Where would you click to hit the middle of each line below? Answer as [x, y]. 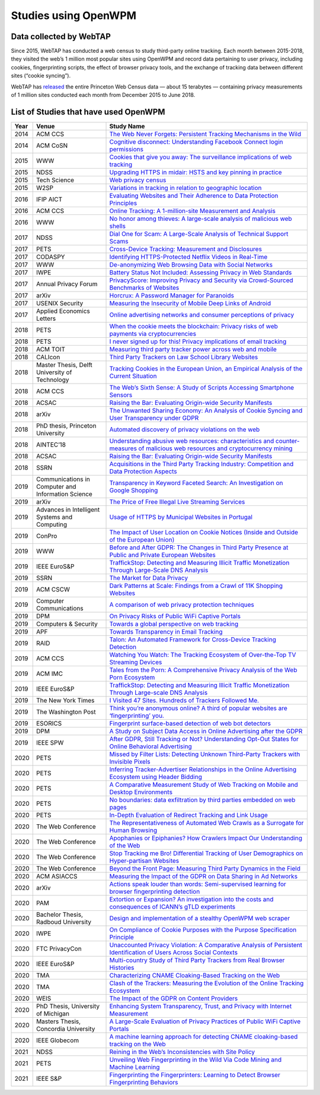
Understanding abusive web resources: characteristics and [192, 441]
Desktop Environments [141, 792]
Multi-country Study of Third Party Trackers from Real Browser [197, 960]
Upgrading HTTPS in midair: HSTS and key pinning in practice [196, 172]
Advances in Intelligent [68, 509]
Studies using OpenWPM [73, 15]
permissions [126, 149]
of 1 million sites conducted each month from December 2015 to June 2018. [103, 95]
